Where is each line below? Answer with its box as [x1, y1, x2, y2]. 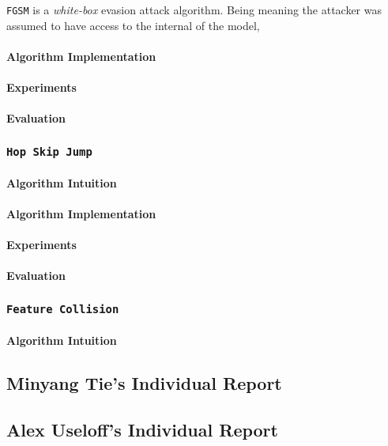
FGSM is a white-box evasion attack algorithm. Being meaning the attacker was [6, 2, 382, 17]
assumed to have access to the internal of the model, [6, 17, 260, 33]
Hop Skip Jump [6, 145, 92, 158]
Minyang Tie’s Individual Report [6, 370, 282, 395]
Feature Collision [6, 302, 119, 316]
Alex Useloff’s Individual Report [6, 417, 278, 441]
